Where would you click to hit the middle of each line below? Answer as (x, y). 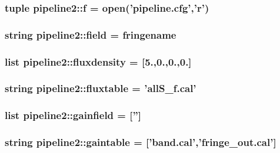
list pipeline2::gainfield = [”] (73, 115)
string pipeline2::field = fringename (91, 34)
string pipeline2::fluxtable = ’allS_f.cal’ (101, 88)
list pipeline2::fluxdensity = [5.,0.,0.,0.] (98, 61)
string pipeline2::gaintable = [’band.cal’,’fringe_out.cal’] (141, 142)
